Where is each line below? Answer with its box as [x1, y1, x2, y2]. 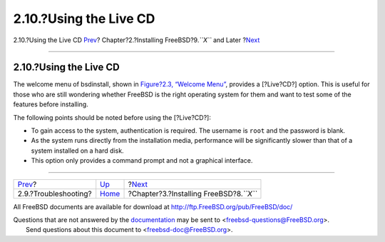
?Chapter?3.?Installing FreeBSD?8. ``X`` [128, 188, 257, 198]
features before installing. [13, 100, 88, 109]
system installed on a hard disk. [31, 146, 124, 155]
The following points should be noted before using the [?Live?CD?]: [13, 113, 212, 121]
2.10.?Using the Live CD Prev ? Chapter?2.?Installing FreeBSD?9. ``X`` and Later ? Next [13, 36, 260, 44]
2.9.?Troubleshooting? [17, 188, 92, 198]
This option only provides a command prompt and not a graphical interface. [31, 156, 253, 165]
